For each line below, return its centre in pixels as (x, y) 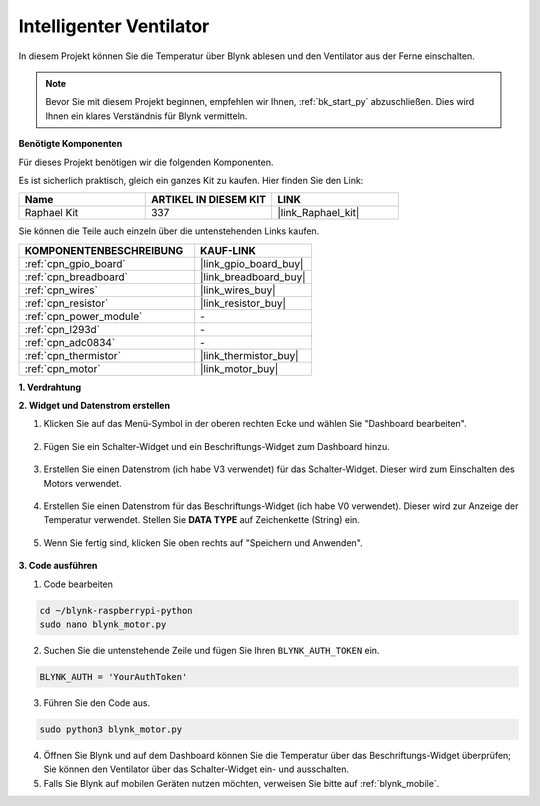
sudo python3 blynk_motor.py (111, 729)
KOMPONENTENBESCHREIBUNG (104, 250)
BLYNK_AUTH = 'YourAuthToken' (113, 676)
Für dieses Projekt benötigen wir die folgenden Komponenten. (146, 162)
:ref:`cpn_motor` (62, 368)
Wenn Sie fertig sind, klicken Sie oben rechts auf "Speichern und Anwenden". (203, 542)
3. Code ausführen (58, 566)
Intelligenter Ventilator (114, 26)
